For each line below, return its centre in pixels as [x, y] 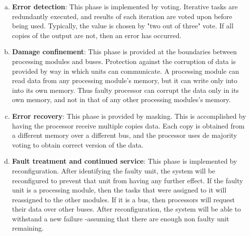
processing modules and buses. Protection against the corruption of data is [124, 61]
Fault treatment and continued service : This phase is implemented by [125, 161]
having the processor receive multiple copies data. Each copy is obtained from [128, 125]
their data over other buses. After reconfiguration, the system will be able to [126, 209]
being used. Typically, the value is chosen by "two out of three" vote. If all [123, 26]
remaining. [28, 228]
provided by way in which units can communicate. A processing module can [125, 71]
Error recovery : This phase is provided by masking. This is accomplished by [129, 116]
